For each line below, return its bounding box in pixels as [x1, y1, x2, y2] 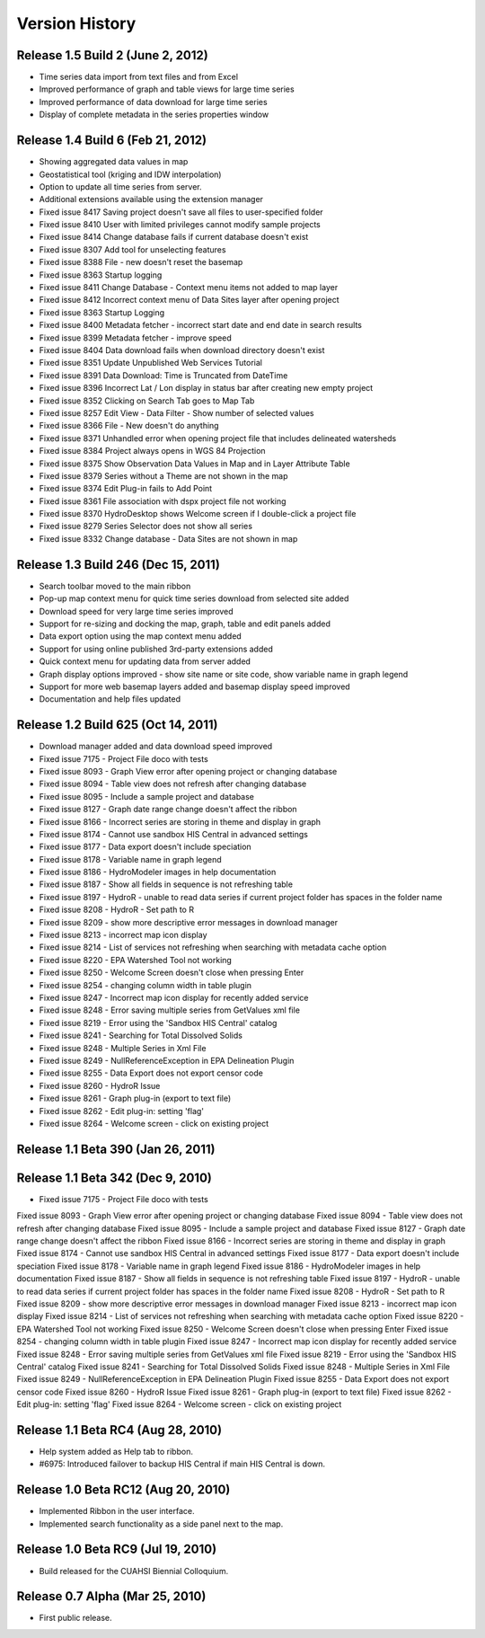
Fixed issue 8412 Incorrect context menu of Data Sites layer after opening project [39, 295, 340, 305]
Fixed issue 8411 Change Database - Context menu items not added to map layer [39, 282, 339, 293]
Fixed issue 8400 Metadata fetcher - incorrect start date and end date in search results [39, 320, 363, 331]
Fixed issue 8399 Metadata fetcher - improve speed [39, 332, 233, 343]
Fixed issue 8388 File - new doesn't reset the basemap [39, 257, 243, 268]
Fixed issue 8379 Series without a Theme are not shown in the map [39, 470, 288, 481]
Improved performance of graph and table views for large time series [39, 84, 295, 94]
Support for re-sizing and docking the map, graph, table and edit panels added [39, 618, 331, 629]
